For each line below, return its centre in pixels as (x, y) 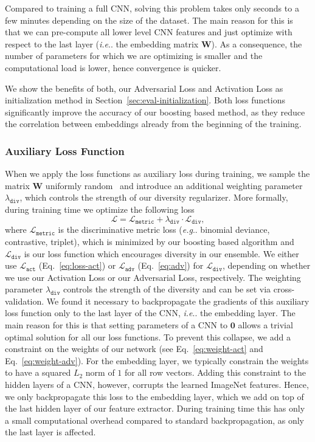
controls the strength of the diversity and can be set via (167, 289)
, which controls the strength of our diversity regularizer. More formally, (154, 197)
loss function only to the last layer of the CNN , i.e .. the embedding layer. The (150, 313)
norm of (100, 372)
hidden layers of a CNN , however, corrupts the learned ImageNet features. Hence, (157, 385)
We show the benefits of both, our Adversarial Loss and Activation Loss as (144, 88)
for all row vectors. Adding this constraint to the (215, 372)
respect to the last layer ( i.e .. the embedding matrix (102, 43)
